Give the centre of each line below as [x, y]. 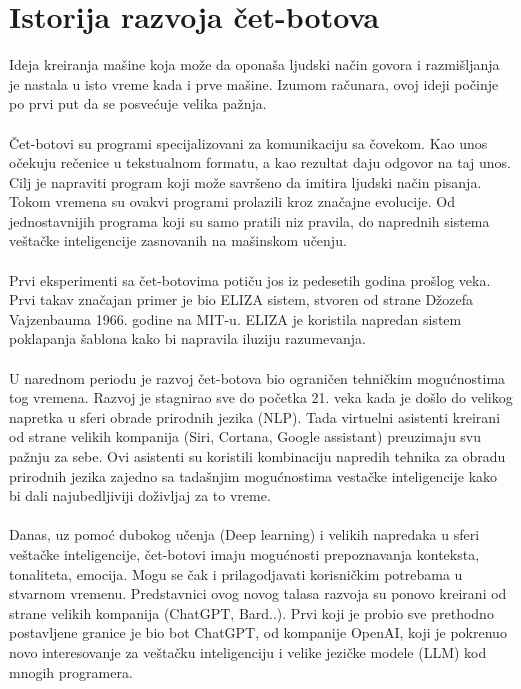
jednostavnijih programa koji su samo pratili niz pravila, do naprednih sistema [249, 220]
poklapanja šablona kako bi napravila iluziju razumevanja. [187, 338]
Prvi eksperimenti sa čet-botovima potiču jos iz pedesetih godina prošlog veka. [250, 279]
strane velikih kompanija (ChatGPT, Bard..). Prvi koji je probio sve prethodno [251, 612]
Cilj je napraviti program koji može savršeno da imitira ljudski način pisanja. [245, 181]
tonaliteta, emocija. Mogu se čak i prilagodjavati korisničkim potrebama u [236, 573]
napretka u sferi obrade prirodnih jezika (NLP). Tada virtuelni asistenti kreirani [255, 416]
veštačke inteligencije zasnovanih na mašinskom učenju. [178, 240]
